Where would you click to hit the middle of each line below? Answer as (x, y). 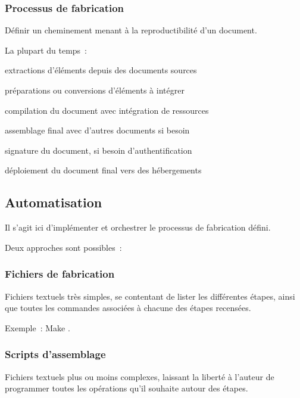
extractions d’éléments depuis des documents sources (101, 70)
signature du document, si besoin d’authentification (99, 150)
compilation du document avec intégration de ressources (107, 110)
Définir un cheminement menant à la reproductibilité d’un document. (131, 30)
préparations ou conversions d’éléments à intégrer (95, 90)
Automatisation (54, 202)
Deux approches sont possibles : (63, 247)
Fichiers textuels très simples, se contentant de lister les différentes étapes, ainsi (150, 296)
